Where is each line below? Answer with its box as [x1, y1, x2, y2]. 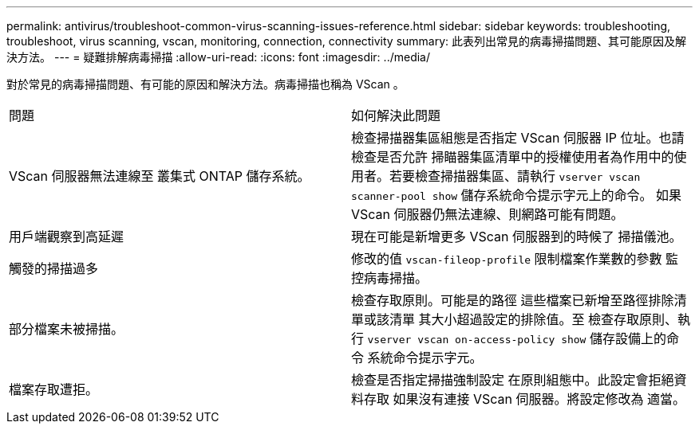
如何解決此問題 [351, 107, 441, 123]
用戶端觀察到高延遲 [9, 229, 124, 244]
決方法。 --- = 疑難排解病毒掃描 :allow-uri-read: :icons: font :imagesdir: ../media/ [6, 50, 431, 64]
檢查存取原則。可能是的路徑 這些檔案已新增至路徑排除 [351, 292, 674, 308]
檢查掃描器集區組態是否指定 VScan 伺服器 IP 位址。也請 [351, 130, 685, 146]
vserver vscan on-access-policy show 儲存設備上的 [367, 330, 666, 346]
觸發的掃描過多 [9, 260, 99, 276]
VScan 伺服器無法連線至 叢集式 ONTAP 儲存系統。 [9, 168, 310, 184]
